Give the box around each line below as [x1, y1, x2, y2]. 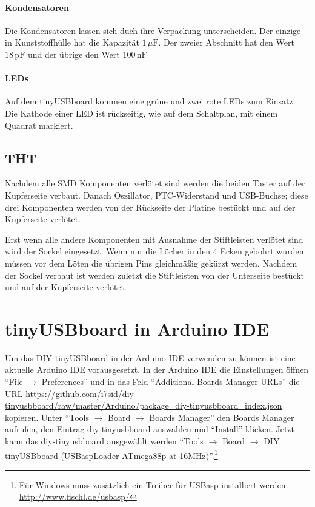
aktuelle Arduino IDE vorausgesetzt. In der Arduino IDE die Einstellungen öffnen [5, 363, 309, 376]
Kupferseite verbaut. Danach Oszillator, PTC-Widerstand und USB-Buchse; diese [5, 188, 308, 201]
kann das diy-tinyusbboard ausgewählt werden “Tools [5, 434, 204, 447]
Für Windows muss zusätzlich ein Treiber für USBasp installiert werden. [19, 478, 288, 491]
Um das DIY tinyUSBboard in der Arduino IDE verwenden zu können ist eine [5, 351, 296, 364]
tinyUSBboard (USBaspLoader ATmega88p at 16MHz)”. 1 [5, 447, 218, 461]
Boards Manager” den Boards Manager [149, 410, 294, 423]
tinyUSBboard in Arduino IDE [5, 316, 270, 341]
